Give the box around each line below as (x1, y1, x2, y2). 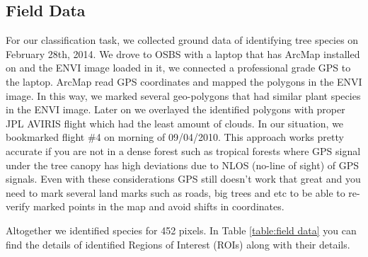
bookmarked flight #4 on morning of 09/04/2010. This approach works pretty (6, 130, 344, 144)
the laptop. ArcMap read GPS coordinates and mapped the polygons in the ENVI (6, 74, 362, 88)
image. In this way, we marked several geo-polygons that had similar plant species (6, 88, 361, 103)
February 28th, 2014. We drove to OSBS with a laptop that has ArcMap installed (6, 46, 360, 61)
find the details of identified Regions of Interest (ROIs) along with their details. (6, 236, 350, 251)
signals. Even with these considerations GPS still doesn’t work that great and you (6, 171, 361, 186)
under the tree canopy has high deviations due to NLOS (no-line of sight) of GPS (6, 157, 359, 172)
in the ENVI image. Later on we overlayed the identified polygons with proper (6, 102, 345, 117)
